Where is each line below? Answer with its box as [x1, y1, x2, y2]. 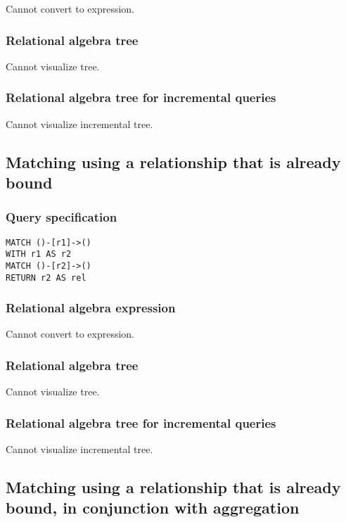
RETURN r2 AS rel [6, 272, 86, 283]
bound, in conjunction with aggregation [6, 497, 300, 518]
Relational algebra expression [6, 299, 176, 317]
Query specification [6, 208, 117, 226]
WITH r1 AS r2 [6, 249, 72, 260]
